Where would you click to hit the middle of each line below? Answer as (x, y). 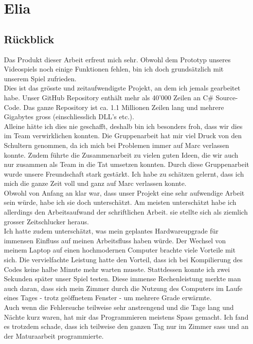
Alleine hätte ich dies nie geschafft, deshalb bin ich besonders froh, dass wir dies (123, 126)
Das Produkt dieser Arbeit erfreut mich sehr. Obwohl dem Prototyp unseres (117, 59)
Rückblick (29, 39)
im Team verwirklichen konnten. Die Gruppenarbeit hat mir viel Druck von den (123, 136)
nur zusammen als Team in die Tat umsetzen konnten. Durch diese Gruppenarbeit (126, 164)
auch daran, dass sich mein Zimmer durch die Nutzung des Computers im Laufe (123, 288)
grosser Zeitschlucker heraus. (46, 221)
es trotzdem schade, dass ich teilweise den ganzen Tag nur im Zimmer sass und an (126, 326)
